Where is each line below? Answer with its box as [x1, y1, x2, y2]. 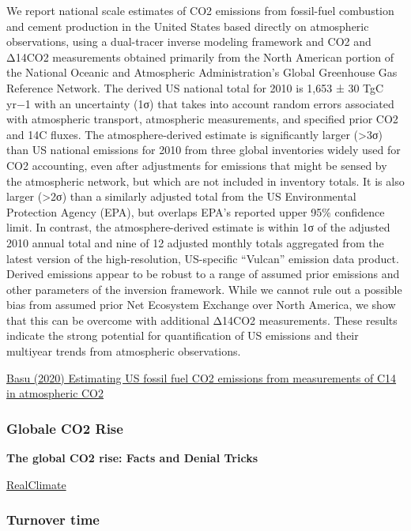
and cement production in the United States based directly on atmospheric [6, 17, 369, 34]
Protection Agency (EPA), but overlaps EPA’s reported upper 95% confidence [6, 203, 385, 220]
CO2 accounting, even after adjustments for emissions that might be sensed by [6, 156, 387, 173]
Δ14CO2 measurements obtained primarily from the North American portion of [6, 48, 394, 65]
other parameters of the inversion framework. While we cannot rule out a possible [6, 281, 402, 297]
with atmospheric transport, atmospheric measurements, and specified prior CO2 [6, 111, 398, 127]
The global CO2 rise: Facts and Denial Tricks [6, 450, 258, 466]
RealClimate [6, 476, 66, 492]
